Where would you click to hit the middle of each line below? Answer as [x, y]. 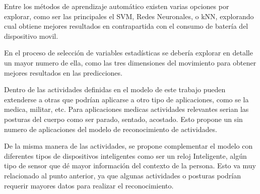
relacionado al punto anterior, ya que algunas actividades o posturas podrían [122, 175]
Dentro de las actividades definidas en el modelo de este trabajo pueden [115, 89]
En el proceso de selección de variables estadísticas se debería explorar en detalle [128, 53]
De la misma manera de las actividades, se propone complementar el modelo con [128, 146]
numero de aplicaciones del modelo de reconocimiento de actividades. [111, 129]
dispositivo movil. [31, 36]
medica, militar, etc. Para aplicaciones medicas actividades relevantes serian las [126, 109]
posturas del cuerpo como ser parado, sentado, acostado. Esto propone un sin [123, 119]
